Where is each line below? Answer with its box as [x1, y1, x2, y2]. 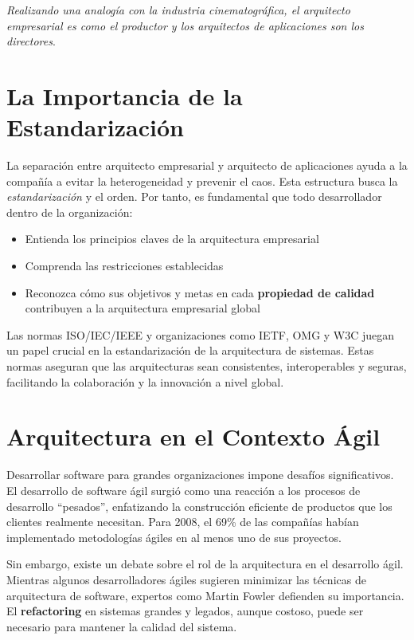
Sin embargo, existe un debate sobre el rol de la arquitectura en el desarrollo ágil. [6, 556, 404, 572]
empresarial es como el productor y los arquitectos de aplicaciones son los [6, 17, 364, 33]
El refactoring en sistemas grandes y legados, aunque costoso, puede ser [6, 603, 364, 619]
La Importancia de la [6, 79, 243, 112]
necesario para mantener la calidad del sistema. [6, 618, 237, 634]
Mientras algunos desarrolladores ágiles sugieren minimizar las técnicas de [6, 571, 366, 587]
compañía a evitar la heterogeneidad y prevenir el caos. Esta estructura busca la [6, 172, 398, 189]
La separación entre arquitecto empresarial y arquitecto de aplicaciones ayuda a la [6, 157, 408, 174]
